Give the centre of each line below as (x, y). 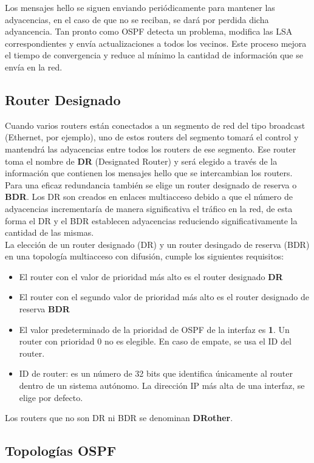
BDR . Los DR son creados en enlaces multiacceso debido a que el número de (149, 197)
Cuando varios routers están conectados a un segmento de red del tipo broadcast (155, 125)
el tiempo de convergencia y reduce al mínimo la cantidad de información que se (154, 55)
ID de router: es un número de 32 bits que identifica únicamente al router (156, 373)
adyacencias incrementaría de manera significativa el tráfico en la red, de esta (149, 208)
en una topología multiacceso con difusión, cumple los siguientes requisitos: (145, 256)
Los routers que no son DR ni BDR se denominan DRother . (119, 418)
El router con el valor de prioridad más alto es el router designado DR (151, 276)
